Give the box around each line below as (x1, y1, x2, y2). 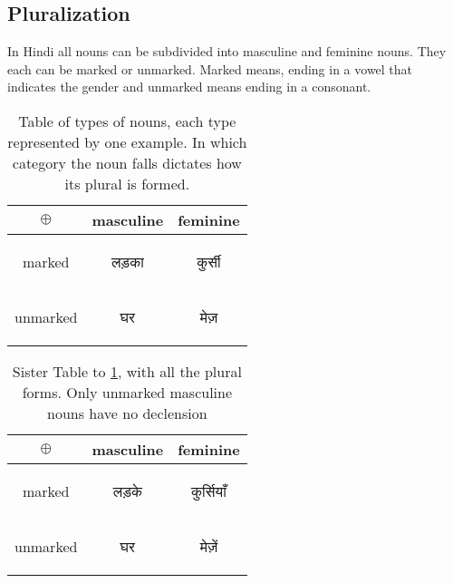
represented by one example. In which (7, 131, 247, 152)
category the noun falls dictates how (12, 151, 242, 173)
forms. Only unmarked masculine (22, 381, 233, 403)
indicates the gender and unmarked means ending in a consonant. (7, 77, 371, 96)
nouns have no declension (47, 402, 207, 423)
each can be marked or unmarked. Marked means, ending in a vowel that (7, 59, 413, 78)
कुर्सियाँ (191, 480, 226, 501)
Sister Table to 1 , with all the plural (12, 360, 242, 382)
